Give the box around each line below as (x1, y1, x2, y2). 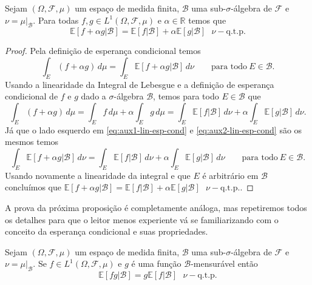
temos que (188, 13, 226, 26)
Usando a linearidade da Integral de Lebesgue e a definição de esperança (5, 78, 274, 90)
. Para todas (33, 13, 79, 26)
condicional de (5, 90, 58, 102)
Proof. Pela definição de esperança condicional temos (5, 44, 201, 57)
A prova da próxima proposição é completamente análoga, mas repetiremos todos (5, 201, 307, 213)
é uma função (131, 257, 181, 270)
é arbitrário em (202, 169, 259, 181)
